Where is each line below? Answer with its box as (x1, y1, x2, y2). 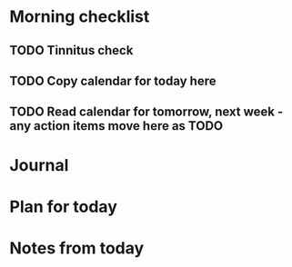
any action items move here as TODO (9, 118, 224, 133)
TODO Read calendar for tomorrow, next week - (9, 104, 284, 120)
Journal (9, 154, 69, 175)
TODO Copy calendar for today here (9, 73, 216, 88)
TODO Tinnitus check (9, 43, 134, 58)
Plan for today (9, 196, 118, 217)
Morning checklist (9, 6, 150, 27)
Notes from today (9, 238, 145, 258)
